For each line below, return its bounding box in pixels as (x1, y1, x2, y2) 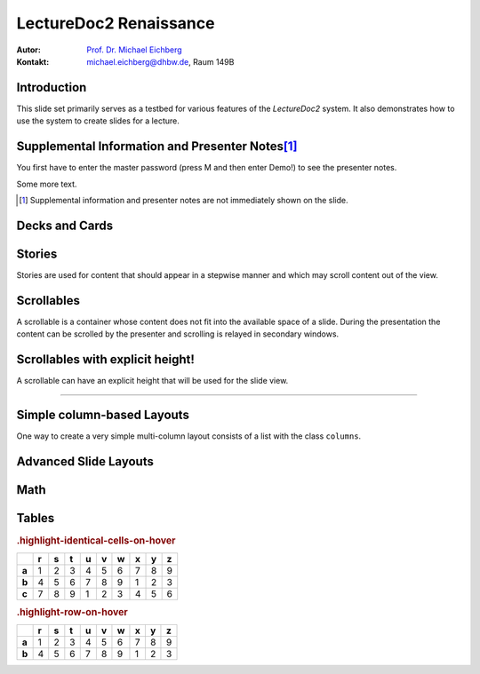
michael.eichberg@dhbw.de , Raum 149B (86, 56, 235, 67)
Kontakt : (16, 56, 50, 67)
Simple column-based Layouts (16, 407, 190, 422)
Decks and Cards (16, 218, 114, 233)
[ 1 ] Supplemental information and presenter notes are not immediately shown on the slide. (19, 194, 348, 205)
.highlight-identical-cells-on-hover (16, 534, 176, 546)
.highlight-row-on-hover (16, 606, 128, 618)
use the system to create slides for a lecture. (16, 115, 180, 126)
